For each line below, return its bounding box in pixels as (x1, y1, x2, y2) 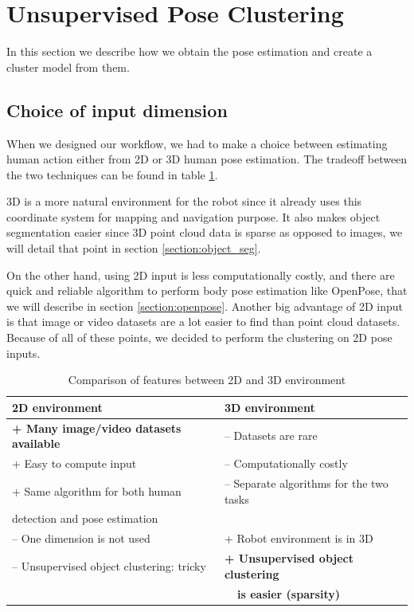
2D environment (12, 398, 103, 415)
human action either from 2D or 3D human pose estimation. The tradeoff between (6, 151, 408, 167)
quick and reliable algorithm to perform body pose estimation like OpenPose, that (6, 282, 408, 299)
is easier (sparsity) (237, 585, 341, 602)
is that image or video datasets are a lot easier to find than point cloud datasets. (6, 313, 400, 330)
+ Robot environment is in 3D (224, 530, 373, 547)
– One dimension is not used (12, 530, 150, 547)
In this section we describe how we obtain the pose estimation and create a (6, 43, 373, 60)
